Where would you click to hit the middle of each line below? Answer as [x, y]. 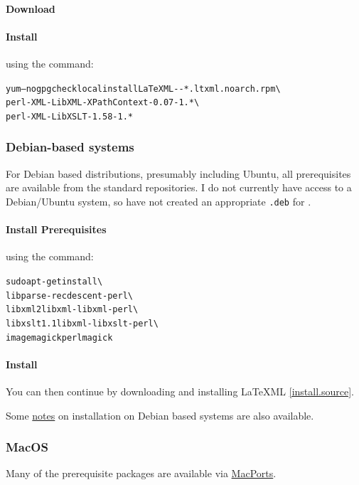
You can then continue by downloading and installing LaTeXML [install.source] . [180, 391]
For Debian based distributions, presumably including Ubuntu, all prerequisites [178, 173]
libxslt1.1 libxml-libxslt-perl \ [82, 323]
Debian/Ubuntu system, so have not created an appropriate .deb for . [159, 201]
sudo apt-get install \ [54, 282]
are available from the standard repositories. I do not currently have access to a [179, 187]
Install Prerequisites [56, 229]
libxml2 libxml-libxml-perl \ [72, 310]
